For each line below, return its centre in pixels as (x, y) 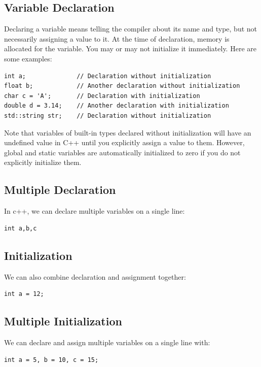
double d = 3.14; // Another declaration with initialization (117, 106)
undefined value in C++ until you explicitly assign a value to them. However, (124, 142)
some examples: (28, 58)
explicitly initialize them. (43, 162)
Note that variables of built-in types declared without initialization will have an (128, 132)
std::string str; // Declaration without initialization (108, 115)
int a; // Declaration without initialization (108, 76)
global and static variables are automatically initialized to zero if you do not (122, 152)
